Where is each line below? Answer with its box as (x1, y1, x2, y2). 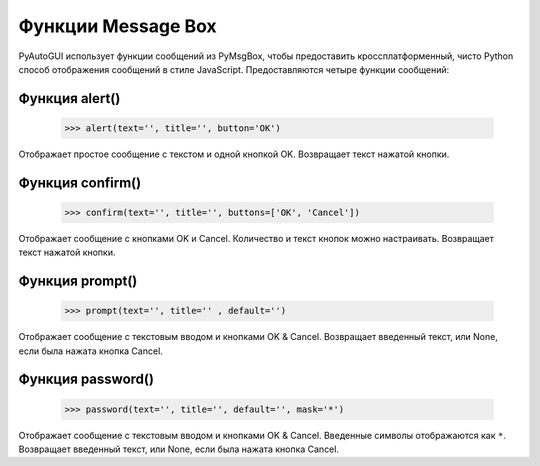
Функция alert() (18, 90, 121, 107)
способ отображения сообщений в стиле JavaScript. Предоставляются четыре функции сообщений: (18, 63, 450, 75)
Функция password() (18, 371, 155, 388)
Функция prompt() (18, 273, 138, 290)
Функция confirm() (18, 174, 142, 191)
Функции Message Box (18, 15, 217, 37)
